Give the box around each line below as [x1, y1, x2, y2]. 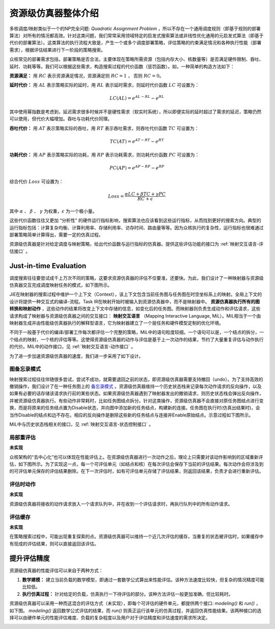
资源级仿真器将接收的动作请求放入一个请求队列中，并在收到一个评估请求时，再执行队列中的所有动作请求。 [9, 501, 233, 507]
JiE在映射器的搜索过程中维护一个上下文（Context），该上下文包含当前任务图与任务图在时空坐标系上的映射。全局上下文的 [9, 291, 262, 298]
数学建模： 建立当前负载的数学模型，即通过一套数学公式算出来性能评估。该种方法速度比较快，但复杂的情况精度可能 [22, 576, 264, 583]
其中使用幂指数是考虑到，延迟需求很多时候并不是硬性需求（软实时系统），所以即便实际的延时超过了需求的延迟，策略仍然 [9, 109, 262, 115]
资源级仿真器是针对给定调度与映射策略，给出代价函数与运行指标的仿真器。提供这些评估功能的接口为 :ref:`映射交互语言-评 [9, 241, 264, 247]
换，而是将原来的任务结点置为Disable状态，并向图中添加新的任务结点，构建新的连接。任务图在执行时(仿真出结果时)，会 [9, 405, 261, 411]
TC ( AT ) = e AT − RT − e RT [109, 138, 164, 144]
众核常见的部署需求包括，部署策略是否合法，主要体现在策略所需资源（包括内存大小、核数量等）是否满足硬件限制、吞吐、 [9, 56, 264, 62]
